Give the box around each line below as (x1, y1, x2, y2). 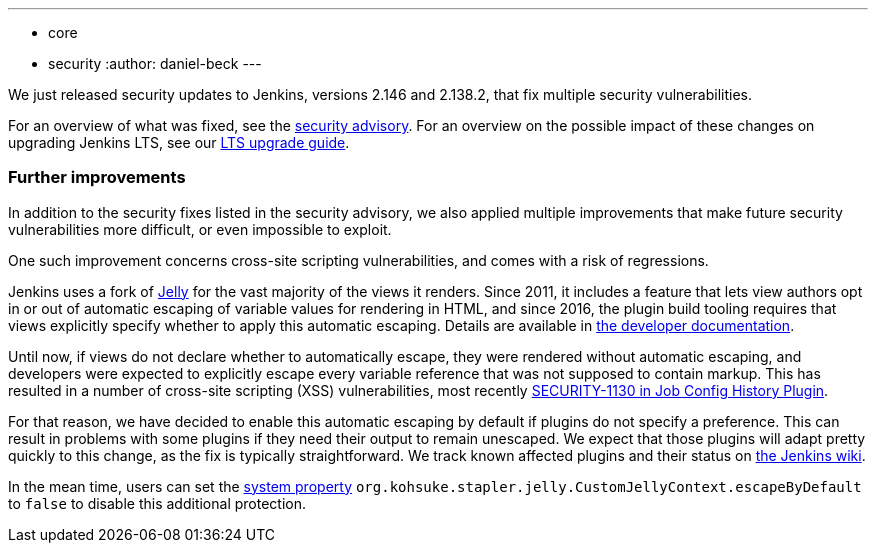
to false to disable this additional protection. (8, 494, 307, 512)
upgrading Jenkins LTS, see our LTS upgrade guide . (8, 134, 350, 151)
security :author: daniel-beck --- (48, 55, 262, 72)
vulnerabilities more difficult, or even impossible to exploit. (8, 220, 392, 238)
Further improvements (8, 167, 186, 188)
